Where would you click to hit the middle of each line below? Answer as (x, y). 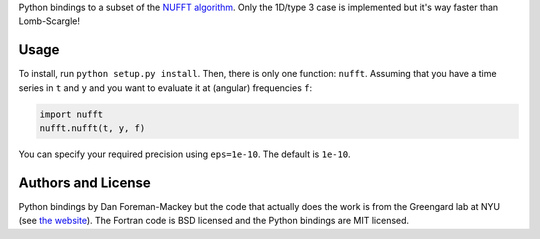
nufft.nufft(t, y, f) (92, 128)
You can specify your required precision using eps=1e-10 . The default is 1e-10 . (184, 154)
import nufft (71, 114)
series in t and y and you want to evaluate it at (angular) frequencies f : (165, 87)
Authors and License (84, 182)
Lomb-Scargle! (49, 21)
